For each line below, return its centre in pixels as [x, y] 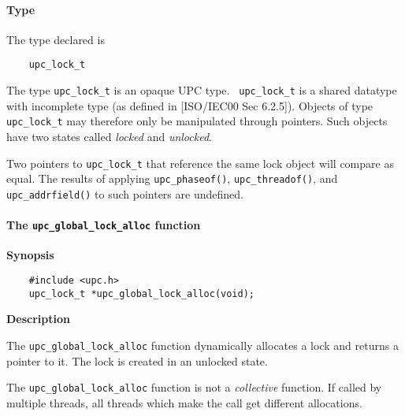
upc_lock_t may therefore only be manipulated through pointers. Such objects [197, 121]
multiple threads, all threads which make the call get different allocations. [184, 402]
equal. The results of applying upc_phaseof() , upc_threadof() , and [172, 178]
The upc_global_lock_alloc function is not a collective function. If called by [194, 387]
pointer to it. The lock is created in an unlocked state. [137, 360]
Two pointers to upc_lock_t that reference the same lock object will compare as [200, 163]
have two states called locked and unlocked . [109, 137]
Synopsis [30, 255]
